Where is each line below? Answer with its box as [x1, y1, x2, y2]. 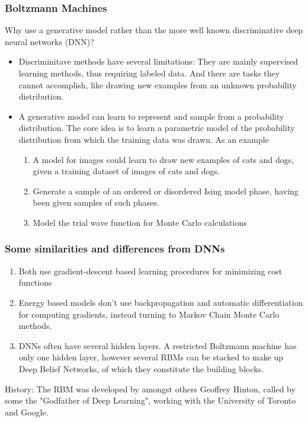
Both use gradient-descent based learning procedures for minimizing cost [18, 264, 283, 277]
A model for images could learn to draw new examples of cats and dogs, [33, 153, 294, 165]
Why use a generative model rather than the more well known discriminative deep [5, 24, 303, 36]
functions [18, 276, 52, 289]
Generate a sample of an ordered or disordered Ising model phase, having [33, 184, 299, 197]
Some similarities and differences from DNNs [5, 241, 225, 256]
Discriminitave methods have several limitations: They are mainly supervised [18, 55, 299, 68]
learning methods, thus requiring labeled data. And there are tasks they [18, 67, 280, 79]
